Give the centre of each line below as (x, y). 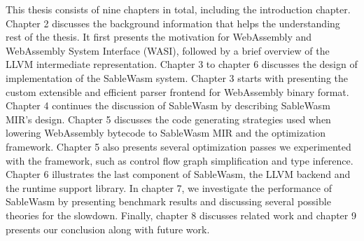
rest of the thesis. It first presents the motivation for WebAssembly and (159, 37)
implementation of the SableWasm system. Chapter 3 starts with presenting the (177, 77)
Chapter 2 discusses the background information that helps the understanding (173, 23)
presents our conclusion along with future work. (108, 229)
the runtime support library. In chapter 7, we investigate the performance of (169, 187)
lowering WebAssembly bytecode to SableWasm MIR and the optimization (166, 133)
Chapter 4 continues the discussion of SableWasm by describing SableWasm (168, 105)
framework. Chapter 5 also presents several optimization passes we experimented (178, 146)
